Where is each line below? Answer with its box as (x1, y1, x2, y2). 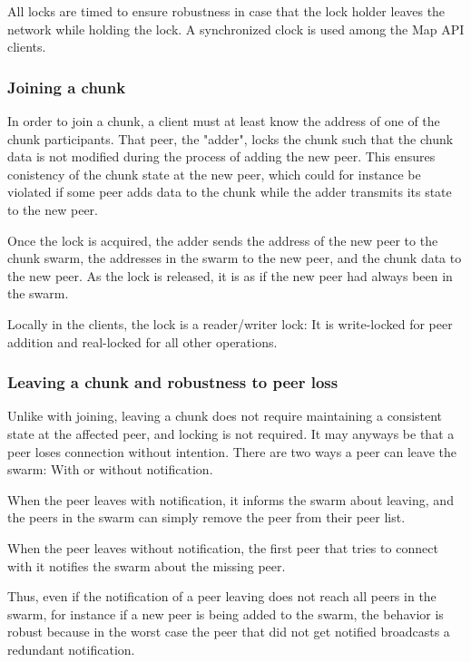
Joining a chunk (7, 75, 126, 98)
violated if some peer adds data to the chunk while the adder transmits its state (7, 182, 452, 201)
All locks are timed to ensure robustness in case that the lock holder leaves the (7, 2, 446, 20)
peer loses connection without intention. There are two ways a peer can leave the (7, 442, 456, 461)
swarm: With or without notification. (7, 460, 213, 479)
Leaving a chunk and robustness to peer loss (7, 371, 339, 394)
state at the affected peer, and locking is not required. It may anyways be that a (7, 423, 455, 443)
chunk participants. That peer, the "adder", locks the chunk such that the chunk (7, 129, 454, 148)
